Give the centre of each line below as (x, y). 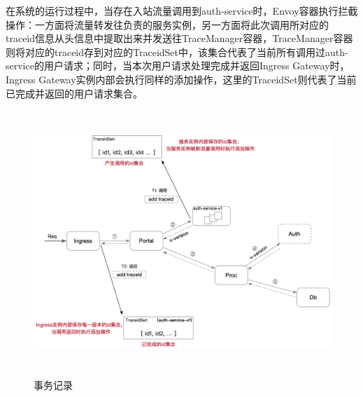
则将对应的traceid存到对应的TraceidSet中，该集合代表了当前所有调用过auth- (177, 52)
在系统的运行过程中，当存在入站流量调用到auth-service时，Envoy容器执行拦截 (182, 11)
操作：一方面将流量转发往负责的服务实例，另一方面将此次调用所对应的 (167, 24)
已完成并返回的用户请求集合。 (74, 93)
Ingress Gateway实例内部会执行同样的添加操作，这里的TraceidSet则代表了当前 (181, 79)
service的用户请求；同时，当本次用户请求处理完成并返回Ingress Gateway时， (178, 66)
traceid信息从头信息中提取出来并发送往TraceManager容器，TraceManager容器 (179, 38)
